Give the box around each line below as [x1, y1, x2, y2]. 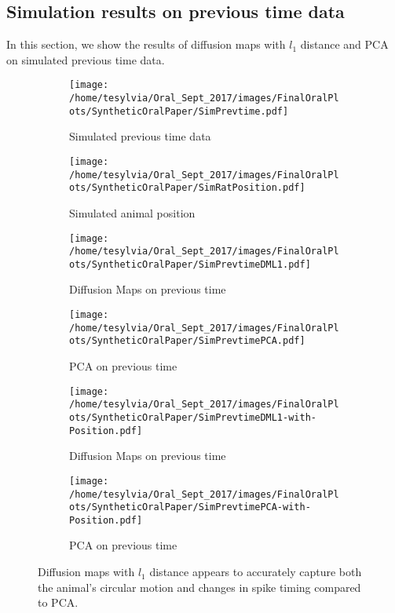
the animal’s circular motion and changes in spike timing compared [38, 578, 361, 595]
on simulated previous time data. [6, 51, 165, 68]
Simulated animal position [69, 204, 196, 221]
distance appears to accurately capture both [149, 564, 362, 580]
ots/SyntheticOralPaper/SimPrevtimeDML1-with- [69, 411, 316, 423]
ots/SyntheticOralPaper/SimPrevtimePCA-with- [69, 502, 311, 513]
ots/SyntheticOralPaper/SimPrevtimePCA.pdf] [69, 335, 305, 347]
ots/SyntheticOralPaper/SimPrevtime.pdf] [69, 105, 289, 117]
